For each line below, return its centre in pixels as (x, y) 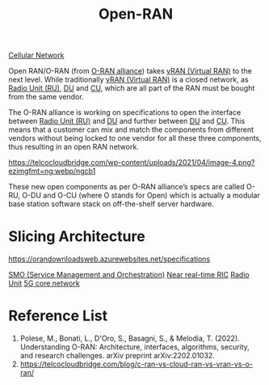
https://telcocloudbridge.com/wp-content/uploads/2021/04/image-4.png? (132, 163)
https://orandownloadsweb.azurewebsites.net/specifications (109, 259)
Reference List (58, 316)
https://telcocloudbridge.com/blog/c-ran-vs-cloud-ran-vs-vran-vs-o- (136, 364)
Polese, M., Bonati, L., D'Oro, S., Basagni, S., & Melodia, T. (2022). (130, 338)
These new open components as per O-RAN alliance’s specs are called (126, 187)
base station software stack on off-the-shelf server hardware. (111, 204)
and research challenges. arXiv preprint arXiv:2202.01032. (118, 356)
